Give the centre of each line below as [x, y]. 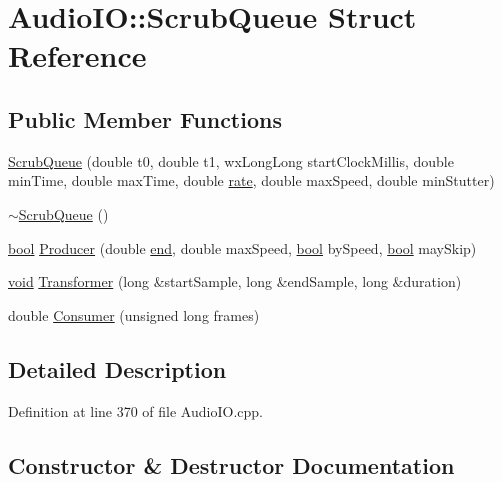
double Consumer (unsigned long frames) [134, 314]
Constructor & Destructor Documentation [231, 464]
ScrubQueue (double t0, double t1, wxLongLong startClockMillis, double [231, 160]
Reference [77, 55]
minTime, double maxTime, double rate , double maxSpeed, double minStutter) [251, 180]
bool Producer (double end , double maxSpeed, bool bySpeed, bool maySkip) [242, 247]
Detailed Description [117, 368]
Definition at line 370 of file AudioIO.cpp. [135, 410]
